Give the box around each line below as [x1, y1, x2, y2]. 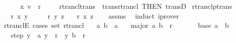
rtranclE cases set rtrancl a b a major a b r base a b [3, 20, 229, 30]
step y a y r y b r [10, 29, 85, 40]
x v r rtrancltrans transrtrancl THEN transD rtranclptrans [20, 1, 232, 11]
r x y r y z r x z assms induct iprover [10, 10, 179, 21]
